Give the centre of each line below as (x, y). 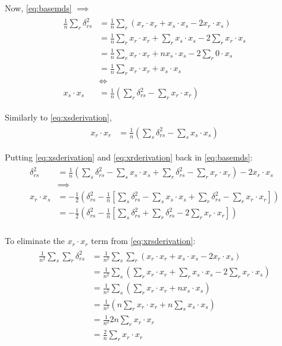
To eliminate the (35, 241)
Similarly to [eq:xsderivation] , (58, 117)
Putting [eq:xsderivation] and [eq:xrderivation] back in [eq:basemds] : (129, 157)
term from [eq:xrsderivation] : (143, 241)
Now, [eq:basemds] (38, 8)
